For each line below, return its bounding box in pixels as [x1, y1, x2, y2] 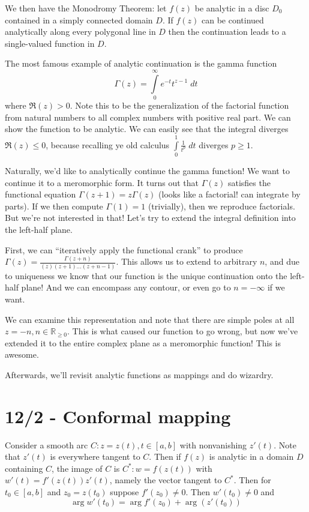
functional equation [5, 188, 76, 200]
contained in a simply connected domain [5, 13, 153, 26]
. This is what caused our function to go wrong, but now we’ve [67, 325, 298, 337]
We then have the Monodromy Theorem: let [5, 2, 167, 14]
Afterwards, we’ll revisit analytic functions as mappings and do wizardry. [5, 368, 274, 381]
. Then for [233, 474, 271, 486]
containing [5, 462, 43, 474]
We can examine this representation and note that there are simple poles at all [5, 313, 295, 325]
